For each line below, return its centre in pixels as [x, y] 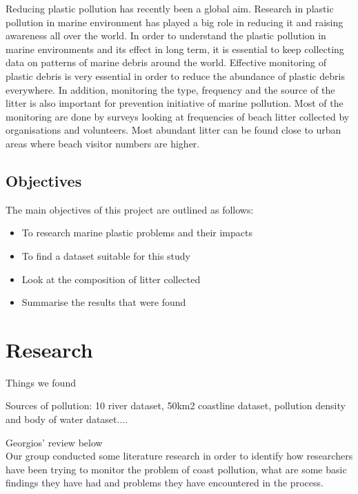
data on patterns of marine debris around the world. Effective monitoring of [166, 62]
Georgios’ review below [54, 442]
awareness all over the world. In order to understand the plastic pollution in [166, 35]
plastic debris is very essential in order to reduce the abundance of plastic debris [175, 75]
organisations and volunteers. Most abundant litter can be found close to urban [173, 130]
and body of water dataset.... [67, 419]
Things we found [41, 382]
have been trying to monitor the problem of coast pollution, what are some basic [176, 469]
